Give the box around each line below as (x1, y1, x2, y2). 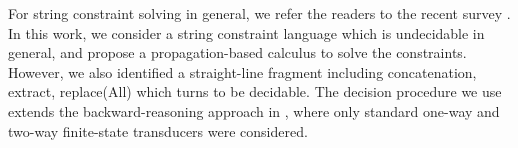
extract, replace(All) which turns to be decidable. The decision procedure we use (8, 81, 502, 102)
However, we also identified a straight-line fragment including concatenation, (8, 61, 477, 82)
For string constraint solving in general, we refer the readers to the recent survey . (8, 3, 511, 23)
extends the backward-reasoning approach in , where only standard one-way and (8, 100, 500, 121)
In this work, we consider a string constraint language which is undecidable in (8, 22, 485, 43)
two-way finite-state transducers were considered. (8, 120, 308, 141)
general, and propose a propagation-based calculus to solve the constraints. (8, 42, 467, 63)
